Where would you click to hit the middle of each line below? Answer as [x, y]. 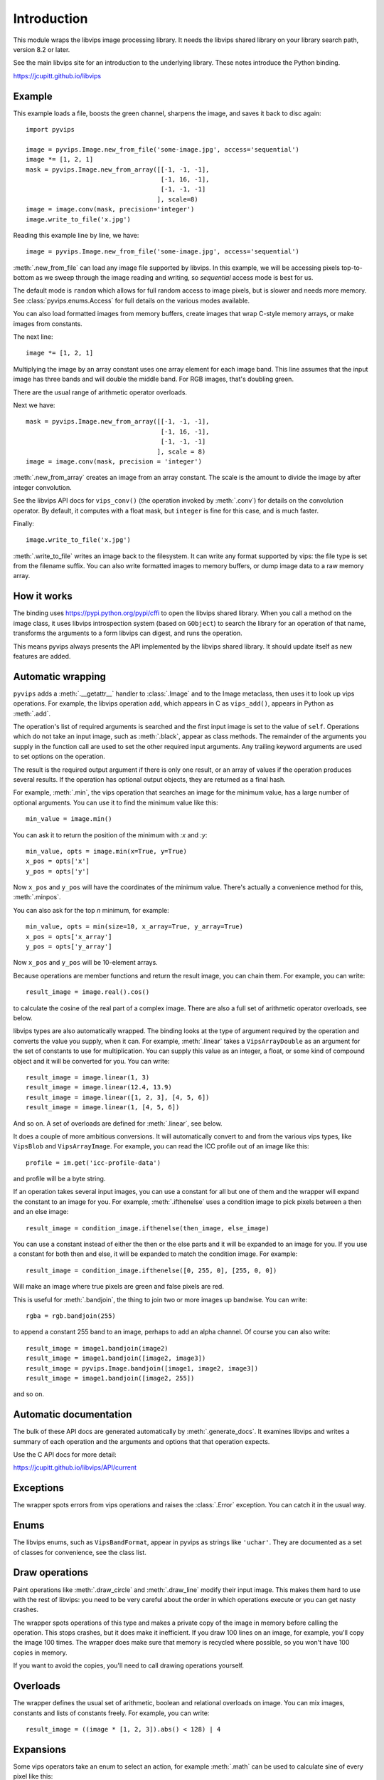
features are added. [42, 656]
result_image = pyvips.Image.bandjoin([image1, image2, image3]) [142, 1368]
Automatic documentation [73, 1414]
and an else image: [41, 1212]
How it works [43, 596]
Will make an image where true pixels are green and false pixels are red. [118, 1287]
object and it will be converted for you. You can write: [91, 1061]
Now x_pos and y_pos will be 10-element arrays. [85, 963]
